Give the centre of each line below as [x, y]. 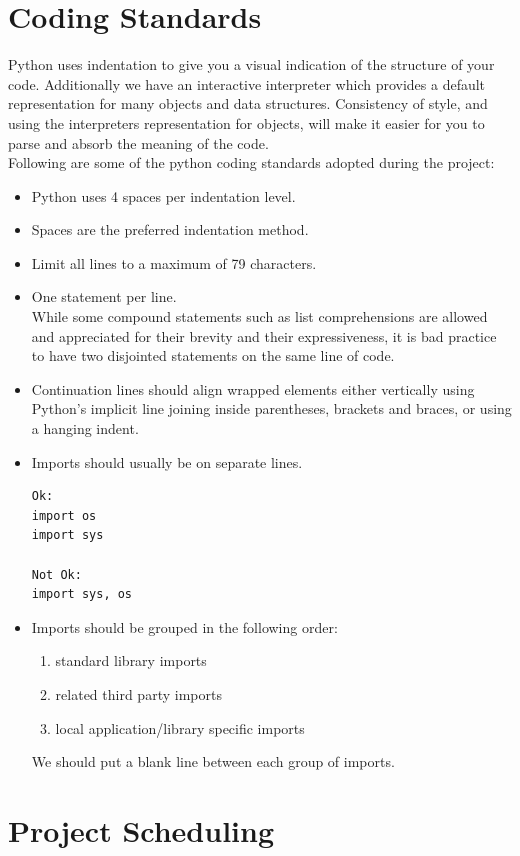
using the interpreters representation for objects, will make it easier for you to [246, 122]
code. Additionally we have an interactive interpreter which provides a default [247, 83]
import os [64, 515]
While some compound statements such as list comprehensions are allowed [259, 316]
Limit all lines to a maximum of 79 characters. [174, 262]
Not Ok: [56, 574]
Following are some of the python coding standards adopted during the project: [251, 162]
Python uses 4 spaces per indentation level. [163, 195]
